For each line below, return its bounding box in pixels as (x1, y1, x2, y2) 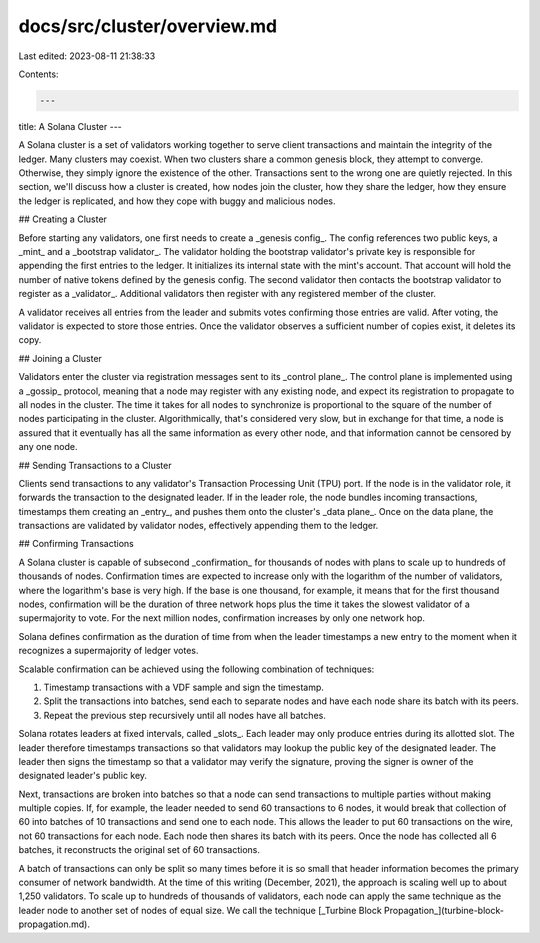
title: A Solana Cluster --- (18, 120, 122, 132)
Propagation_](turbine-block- (383, 904, 505, 916)
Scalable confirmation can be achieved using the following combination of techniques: (18, 663, 375, 675)
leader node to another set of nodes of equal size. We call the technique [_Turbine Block (18, 904, 382, 916)
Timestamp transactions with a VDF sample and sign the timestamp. (43, 681, 325, 693)
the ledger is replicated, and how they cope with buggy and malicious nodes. (18, 195, 336, 207)
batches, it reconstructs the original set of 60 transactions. (18, 844, 260, 856)
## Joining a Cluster (18, 352, 102, 364)
